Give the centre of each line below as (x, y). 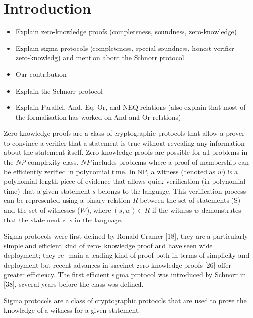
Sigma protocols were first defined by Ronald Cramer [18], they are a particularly (126, 236)
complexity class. (53, 162)
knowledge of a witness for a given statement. (72, 310)
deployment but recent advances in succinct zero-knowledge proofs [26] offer (117, 265)
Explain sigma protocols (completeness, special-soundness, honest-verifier (125, 48)
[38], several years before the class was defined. (74, 284)
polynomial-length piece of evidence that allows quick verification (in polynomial (125, 181)
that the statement (32, 219)
